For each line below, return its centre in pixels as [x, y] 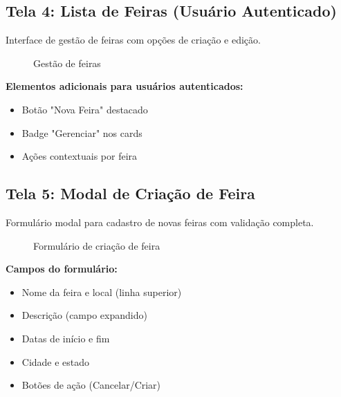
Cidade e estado [56, 361]
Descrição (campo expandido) [84, 315]
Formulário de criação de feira [97, 245]
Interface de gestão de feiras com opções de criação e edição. [133, 40]
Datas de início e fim [66, 338]
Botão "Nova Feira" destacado [85, 109]
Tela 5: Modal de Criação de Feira [130, 193]
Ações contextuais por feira [80, 156]
